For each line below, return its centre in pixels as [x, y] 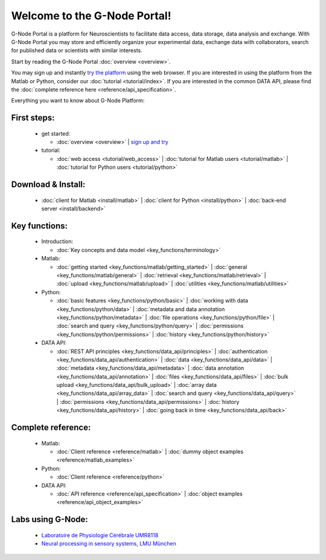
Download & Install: [48, 185]
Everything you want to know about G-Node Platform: [78, 101]
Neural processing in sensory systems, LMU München [109, 544]
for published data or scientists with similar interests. [77, 51]
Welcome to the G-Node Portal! [91, 16]
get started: [56, 133]
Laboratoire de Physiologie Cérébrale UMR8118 [100, 535]
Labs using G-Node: [50, 519]
